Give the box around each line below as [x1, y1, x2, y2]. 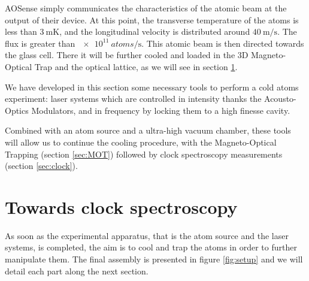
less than [5, 25, 37, 38]
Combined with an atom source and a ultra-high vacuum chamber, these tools [5, 124, 291, 137]
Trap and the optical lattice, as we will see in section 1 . [34, 60, 238, 72]
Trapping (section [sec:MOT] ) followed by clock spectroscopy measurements [5, 147, 283, 160]
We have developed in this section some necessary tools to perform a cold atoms [5, 80, 299, 93]
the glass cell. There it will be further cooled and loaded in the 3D [5, 49, 249, 61]
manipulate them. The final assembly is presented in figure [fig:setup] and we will [5, 253, 303, 265]
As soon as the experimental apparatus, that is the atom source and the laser [5, 229, 289, 241]
